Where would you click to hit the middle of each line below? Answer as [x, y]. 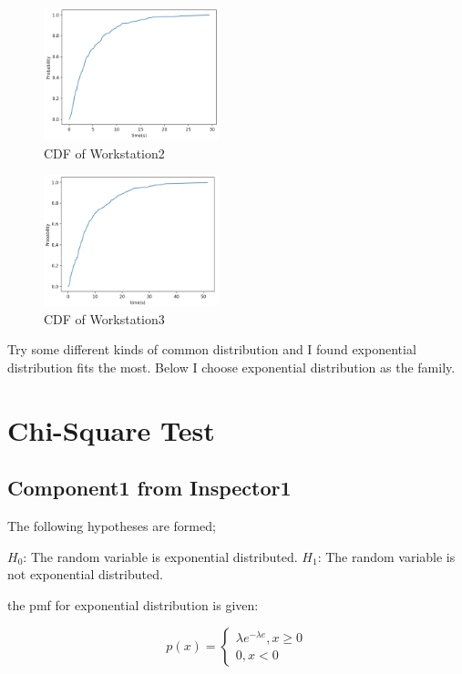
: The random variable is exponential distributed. [160, 556]
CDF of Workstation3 [104, 318]
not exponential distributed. [85, 574]
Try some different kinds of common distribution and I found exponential [212, 349]
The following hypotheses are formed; [112, 526]
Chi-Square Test [111, 429]
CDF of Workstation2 [104, 153]
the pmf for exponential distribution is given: [133, 604]
